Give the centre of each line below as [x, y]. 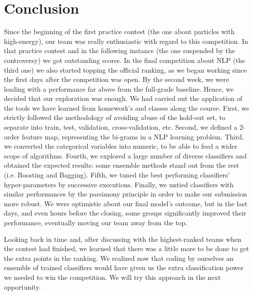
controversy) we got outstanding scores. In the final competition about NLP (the [125, 60]
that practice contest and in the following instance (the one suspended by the [120, 50]
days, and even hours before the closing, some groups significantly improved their [125, 213]
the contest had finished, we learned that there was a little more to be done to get [126, 248]
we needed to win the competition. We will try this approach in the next [112, 277]
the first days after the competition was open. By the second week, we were [117, 79]
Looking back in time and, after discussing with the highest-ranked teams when [123, 239]
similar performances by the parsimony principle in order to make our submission [126, 194]
